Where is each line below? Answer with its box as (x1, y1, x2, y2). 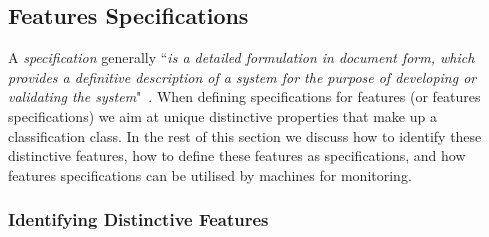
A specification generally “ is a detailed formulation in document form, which (8, 47, 475, 68)
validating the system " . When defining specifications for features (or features (8, 86, 481, 107)
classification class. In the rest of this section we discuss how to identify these (8, 125, 482, 146)
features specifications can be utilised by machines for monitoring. (8, 164, 412, 185)
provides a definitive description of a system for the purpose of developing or (8, 66, 477, 87)
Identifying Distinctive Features (8, 207, 269, 232)
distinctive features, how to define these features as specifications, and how (8, 145, 466, 166)
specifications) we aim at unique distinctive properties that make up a (8, 105, 437, 126)
